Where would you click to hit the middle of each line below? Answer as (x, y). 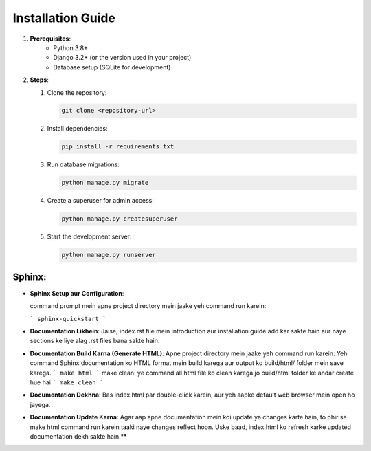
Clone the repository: (77, 92)
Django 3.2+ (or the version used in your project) (122, 58)
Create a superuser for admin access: (100, 201)
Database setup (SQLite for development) (112, 67)
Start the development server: (89, 236)
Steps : (40, 80)
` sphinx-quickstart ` (68, 319)
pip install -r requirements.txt (118, 147)
